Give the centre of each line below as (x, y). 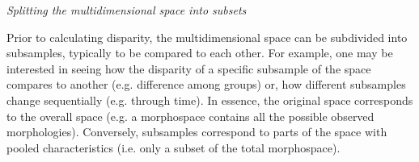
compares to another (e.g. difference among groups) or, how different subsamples (206, 84)
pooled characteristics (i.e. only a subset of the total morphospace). (174, 147)
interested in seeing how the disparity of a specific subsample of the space (189, 68)
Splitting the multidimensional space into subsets (127, 10)
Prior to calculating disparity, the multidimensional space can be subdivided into (207, 37)
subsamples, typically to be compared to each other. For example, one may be (200, 53)
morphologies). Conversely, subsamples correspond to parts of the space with (197, 132)
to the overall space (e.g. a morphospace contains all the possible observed (190, 116)
